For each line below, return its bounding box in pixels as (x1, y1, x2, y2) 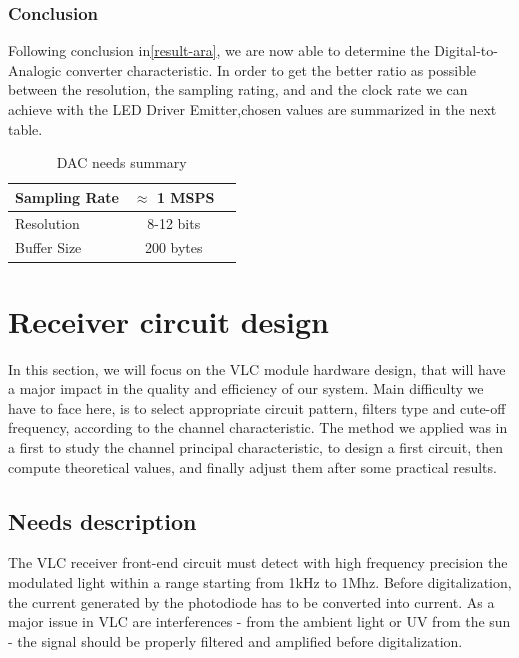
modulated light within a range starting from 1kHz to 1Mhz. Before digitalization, (8, 572, 512, 593)
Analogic (8, 59, 62, 80)
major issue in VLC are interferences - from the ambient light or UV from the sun (8, 611, 511, 632)
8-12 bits (147, 212, 201, 233)
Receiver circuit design (8, 300, 329, 341)
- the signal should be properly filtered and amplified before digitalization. (8, 630, 463, 651)
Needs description (8, 505, 197, 536)
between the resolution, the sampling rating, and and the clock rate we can (8, 79, 468, 100)
